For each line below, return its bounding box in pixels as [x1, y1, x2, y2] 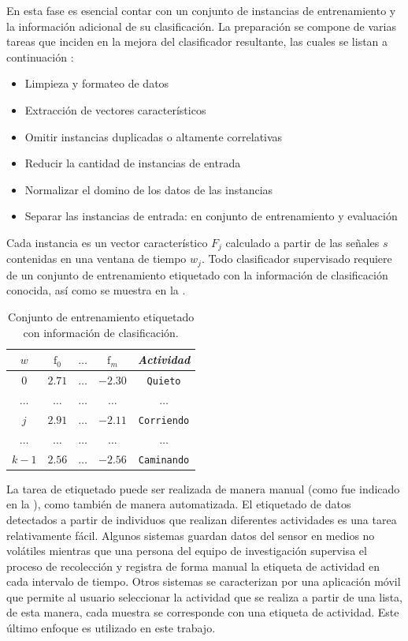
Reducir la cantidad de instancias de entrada [24, 155, 241, 171]
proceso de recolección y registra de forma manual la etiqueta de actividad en [6, 557, 380, 574]
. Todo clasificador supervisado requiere [201, 250, 392, 267]
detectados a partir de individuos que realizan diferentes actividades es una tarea [6, 511, 397, 527]
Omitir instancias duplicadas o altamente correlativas [24, 128, 283, 144]
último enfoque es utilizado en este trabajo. [6, 620, 216, 636]
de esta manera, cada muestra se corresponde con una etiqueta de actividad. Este [6, 604, 399, 620]
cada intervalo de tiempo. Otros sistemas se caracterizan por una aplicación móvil [6, 573, 401, 590]
